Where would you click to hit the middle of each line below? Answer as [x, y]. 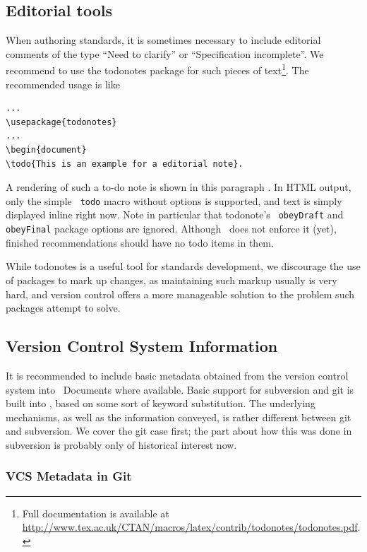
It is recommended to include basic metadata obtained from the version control [177, 375]
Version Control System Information [142, 346]
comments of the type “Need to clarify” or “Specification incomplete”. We [165, 53]
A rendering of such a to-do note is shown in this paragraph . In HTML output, [179, 187]
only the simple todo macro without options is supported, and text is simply [174, 200]
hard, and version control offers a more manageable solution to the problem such [180, 294]
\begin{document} [46, 150]
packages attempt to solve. [63, 308]
